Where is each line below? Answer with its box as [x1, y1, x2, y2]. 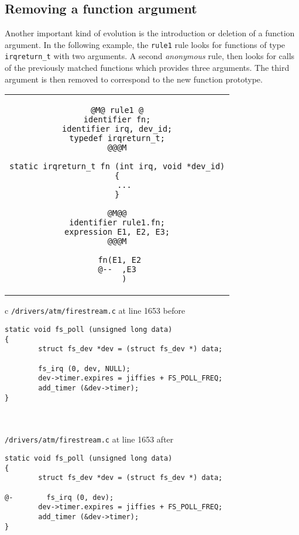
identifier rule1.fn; [69, 218, 165, 228]
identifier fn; [83, 115, 151, 125]
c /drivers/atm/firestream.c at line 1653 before [5, 304, 185, 317]
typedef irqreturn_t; [69, 133, 165, 143]
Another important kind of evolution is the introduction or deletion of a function [5, 27, 295, 39]
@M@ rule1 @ [91, 105, 144, 115]
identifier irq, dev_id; [62, 124, 173, 134]
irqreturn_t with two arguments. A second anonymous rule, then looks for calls [5, 50, 295, 62]
